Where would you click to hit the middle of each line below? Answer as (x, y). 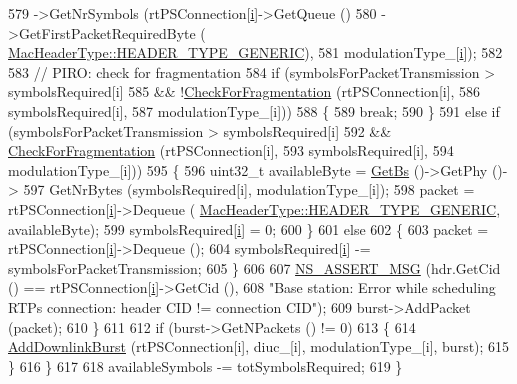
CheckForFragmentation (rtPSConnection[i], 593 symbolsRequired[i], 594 (231, 150)
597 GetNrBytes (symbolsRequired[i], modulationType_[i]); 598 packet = (249, 189)
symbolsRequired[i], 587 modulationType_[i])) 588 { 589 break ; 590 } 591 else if (254, 110)
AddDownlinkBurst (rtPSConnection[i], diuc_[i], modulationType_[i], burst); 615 (259, 346)
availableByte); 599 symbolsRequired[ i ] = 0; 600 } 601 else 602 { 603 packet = (248, 228)
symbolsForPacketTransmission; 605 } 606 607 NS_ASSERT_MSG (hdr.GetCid (254, 267)
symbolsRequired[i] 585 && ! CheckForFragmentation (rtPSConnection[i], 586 (244, 91)
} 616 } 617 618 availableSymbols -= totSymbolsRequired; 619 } (205, 365)
